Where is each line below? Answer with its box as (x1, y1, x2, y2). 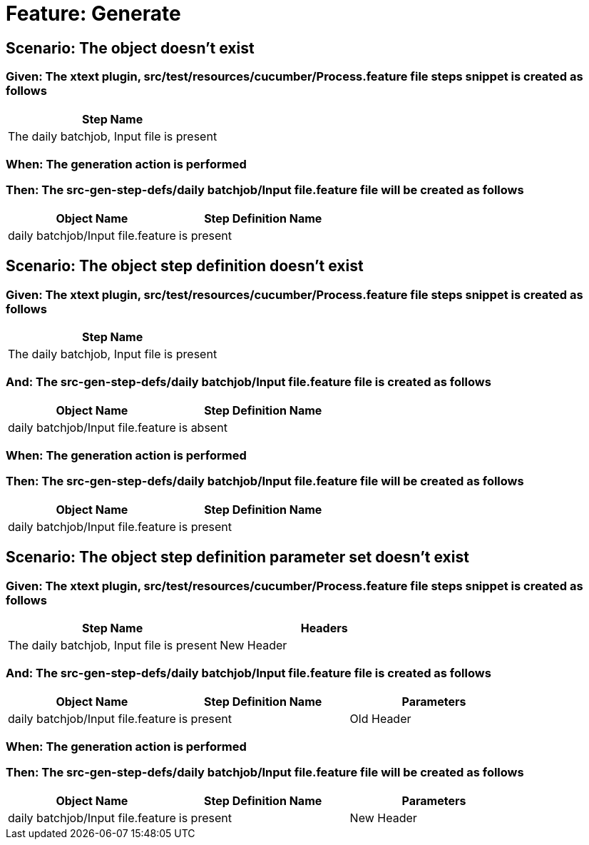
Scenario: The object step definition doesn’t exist (6, 257, 364, 275)
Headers (300, 620, 348, 635)
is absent (178, 420, 227, 435)
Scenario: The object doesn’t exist (6, 39, 255, 57)
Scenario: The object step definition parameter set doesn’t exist (6, 548, 469, 567)
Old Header (349, 711, 411, 726)
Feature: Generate (6, 1, 181, 26)
